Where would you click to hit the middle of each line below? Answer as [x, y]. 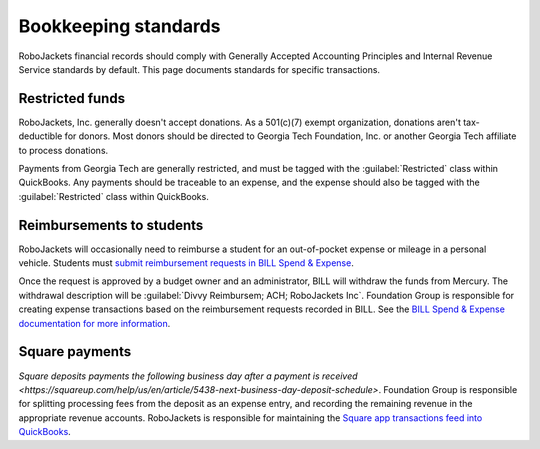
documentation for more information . [94, 323]
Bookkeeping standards [119, 26]
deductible [40, 136]
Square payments [75, 351]
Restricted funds [71, 98]
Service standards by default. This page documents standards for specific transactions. [199, 69]
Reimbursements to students [111, 225]
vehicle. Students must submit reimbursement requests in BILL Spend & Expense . [186, 263]
